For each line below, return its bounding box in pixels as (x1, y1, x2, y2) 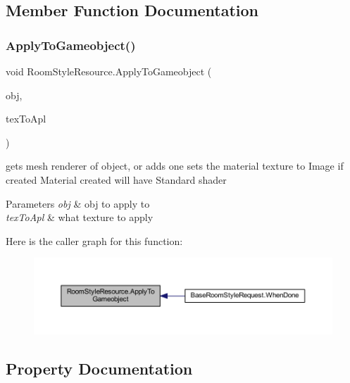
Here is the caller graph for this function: (6, 233, 183, 248)
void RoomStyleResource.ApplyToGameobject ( (6, 64, 212, 78)
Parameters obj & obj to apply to (6, 196, 150, 211)
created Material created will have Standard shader (6, 172, 227, 187)
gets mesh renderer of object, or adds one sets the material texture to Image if (6, 158, 344, 173)
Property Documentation (6, 358, 193, 379)
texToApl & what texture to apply (6, 210, 154, 225)
